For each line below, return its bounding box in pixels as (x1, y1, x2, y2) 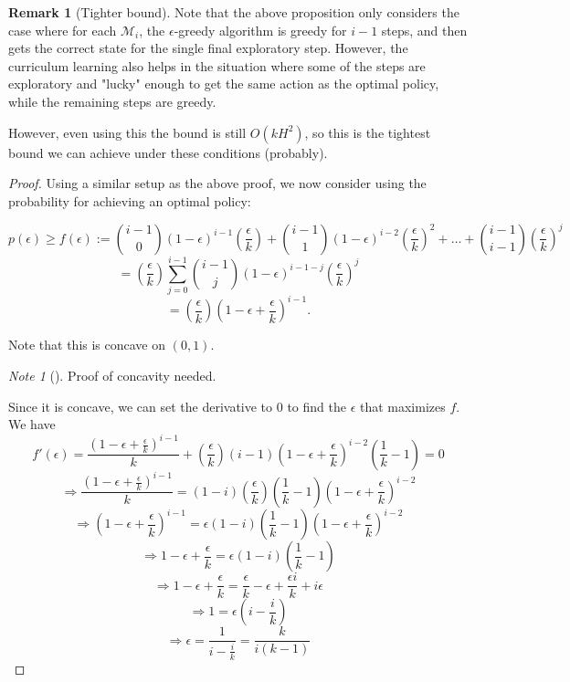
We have (8, 414, 56, 434)
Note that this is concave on (8, 335, 166, 354)
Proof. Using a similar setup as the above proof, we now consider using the (8, 173, 427, 193)
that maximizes (359, 396, 446, 415)
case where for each (8, 20, 117, 39)
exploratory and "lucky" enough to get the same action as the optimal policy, (8, 74, 439, 93)
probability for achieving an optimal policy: (8, 191, 251, 210)
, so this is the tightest (304, 122, 431, 142)
